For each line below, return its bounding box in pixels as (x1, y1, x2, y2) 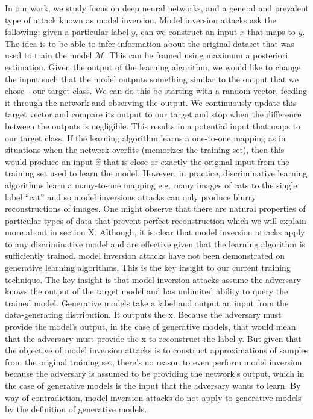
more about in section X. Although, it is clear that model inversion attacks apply (5, 226, 305, 238)
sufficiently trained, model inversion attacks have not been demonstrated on (5, 249, 285, 262)
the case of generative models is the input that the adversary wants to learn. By (5, 379, 301, 391)
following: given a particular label (5, 25, 129, 38)
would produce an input (5, 155, 93, 167)
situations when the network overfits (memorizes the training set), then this (5, 143, 285, 156)
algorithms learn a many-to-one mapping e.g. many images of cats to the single (5, 178, 297, 191)
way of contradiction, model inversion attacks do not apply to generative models (5, 391, 302, 403)
